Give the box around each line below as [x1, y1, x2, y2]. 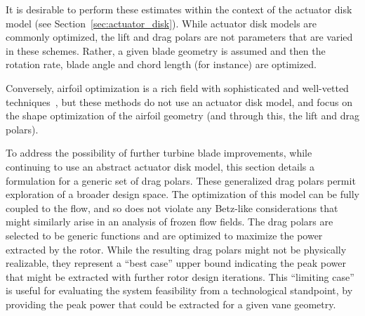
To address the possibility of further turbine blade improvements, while [6, 145, 312, 160]
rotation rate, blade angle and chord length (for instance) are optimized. [6, 57, 317, 72]
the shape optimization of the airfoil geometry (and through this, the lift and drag [6, 108, 359, 123]
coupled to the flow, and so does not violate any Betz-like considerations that [6, 200, 338, 215]
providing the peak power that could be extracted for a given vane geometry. [6, 296, 336, 311]
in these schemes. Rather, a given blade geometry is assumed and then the [6, 43, 326, 58]
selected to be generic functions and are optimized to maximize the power [6, 228, 323, 242]
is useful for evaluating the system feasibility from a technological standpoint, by [6, 283, 353, 298]
